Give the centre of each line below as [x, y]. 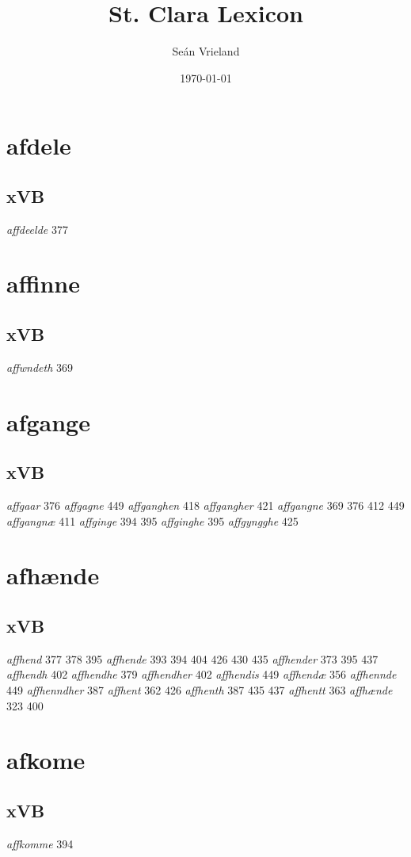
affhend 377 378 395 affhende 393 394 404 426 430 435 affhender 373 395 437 [192, 658]
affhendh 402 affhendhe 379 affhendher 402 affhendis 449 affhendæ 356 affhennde [202, 674]
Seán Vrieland [206, 51]
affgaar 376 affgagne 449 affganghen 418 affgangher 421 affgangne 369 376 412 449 [205, 505]
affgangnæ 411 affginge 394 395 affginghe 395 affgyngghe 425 [152, 520]
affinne [44, 283]
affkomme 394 [40, 843]
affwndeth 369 [40, 367]
